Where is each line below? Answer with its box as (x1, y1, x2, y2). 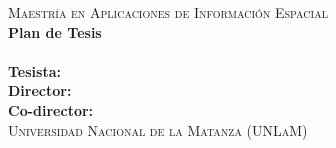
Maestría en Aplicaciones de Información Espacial (8, 2, 328, 22)
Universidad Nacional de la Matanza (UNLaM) (8, 119, 308, 140)
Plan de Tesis (8, 21, 102, 42)
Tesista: (8, 60, 61, 81)
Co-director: (8, 99, 94, 120)
